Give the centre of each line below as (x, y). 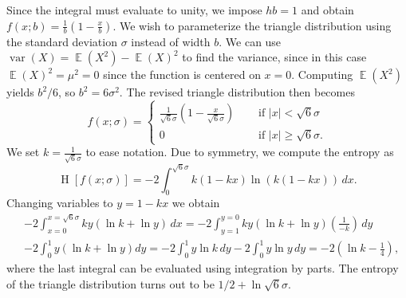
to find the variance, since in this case (274, 57)
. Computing (322, 74)
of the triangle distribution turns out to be (110, 283)
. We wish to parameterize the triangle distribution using (252, 25)
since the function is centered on (182, 74)
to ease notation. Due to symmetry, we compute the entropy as (240, 152)
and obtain (327, 10)
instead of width (171, 41)
